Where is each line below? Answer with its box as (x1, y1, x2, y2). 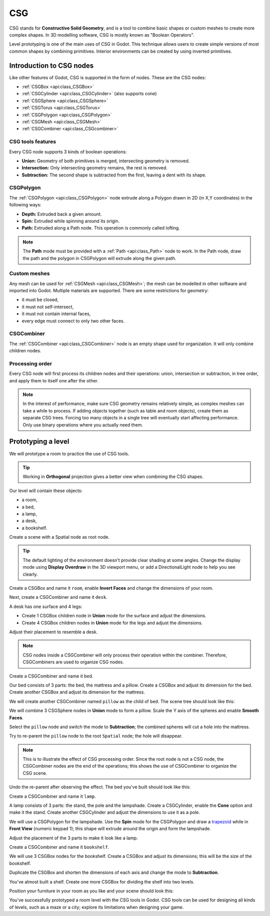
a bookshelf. (21, 525, 47, 531)
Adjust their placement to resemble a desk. (9, 629, 98, 635)
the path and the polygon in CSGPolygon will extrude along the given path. (22, 255, 176, 261)
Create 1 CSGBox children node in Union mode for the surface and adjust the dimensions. (21, 613, 206, 619)
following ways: (9, 202, 42, 208)
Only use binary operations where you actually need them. (22, 421, 143, 428)
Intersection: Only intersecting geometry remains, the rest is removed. (21, 165, 167, 171)
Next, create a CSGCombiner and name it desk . (9, 594, 107, 600)
